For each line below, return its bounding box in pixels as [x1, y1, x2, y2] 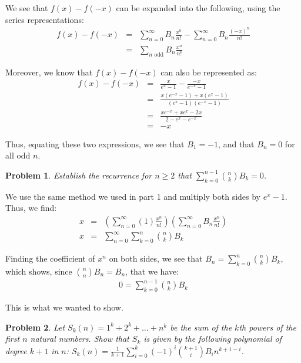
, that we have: [125, 265, 179, 277]
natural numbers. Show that [30, 332, 129, 345]
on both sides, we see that [109, 252, 203, 265]
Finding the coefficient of [5, 252, 95, 265]
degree [5, 344, 27, 357]
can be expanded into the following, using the [116, 2, 280, 14]
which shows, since [5, 265, 72, 277]
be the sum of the [170, 321, 232, 333]
